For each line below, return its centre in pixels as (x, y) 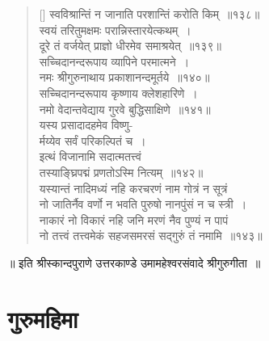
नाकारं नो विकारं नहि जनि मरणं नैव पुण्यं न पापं (134, 219)
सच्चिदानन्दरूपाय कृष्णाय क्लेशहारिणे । (118, 93)
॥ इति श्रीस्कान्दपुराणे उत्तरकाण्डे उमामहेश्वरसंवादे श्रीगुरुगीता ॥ (134, 262)
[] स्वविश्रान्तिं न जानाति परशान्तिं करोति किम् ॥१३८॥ (149, 14)
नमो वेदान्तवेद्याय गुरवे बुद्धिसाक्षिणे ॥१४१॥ (125, 109)
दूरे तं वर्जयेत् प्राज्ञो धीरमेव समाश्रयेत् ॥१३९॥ (130, 46)
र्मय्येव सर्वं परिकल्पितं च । (92, 140)
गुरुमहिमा (43, 318)
